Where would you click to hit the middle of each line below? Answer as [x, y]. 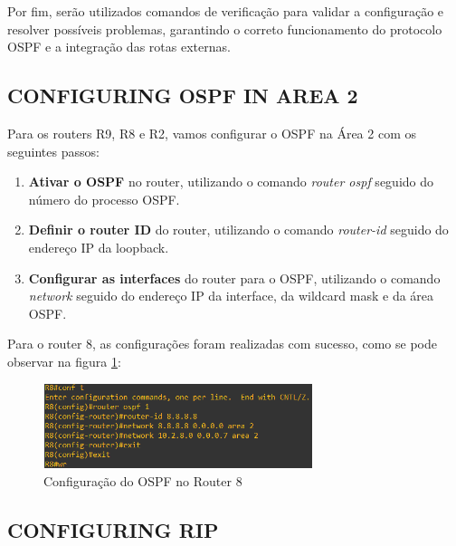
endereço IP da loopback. [99, 247]
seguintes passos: [53, 151]
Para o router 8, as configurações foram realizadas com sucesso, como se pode [222, 344]
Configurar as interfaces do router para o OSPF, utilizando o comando [234, 278]
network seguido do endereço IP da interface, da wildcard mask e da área [231, 296]
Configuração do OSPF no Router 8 [143, 481]
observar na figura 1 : [64, 361]
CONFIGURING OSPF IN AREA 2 [183, 96]
